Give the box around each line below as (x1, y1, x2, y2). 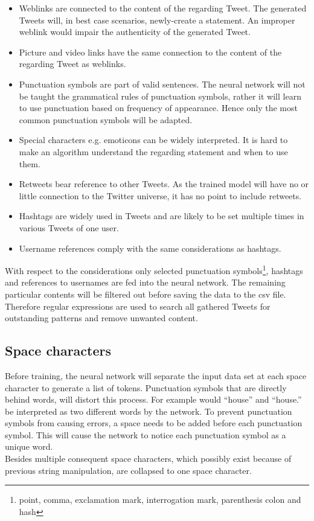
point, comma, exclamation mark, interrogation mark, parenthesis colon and (19, 493, 301, 506)
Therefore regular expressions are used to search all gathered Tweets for (5, 299, 271, 312)
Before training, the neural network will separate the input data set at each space (5, 369, 307, 382)
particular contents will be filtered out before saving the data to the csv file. (5, 287, 286, 300)
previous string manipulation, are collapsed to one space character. (5, 464, 252, 476)
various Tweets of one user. (19, 221, 119, 234)
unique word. (5, 440, 53, 453)
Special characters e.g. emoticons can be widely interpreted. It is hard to (19, 133, 288, 146)
